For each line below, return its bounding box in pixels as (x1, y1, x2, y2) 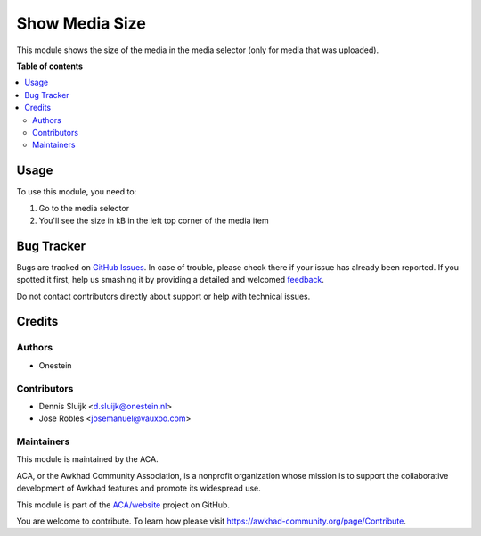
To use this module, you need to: (16, 186, 137, 197)
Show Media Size (16, 13, 146, 33)
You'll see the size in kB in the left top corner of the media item (38, 215, 269, 226)
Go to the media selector (38, 202, 129, 213)
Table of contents (16, 61, 84, 71)
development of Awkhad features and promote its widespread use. (16, 482, 262, 494)
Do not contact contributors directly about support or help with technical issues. (16, 291, 311, 301)
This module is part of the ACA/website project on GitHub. (16, 499, 231, 510)
